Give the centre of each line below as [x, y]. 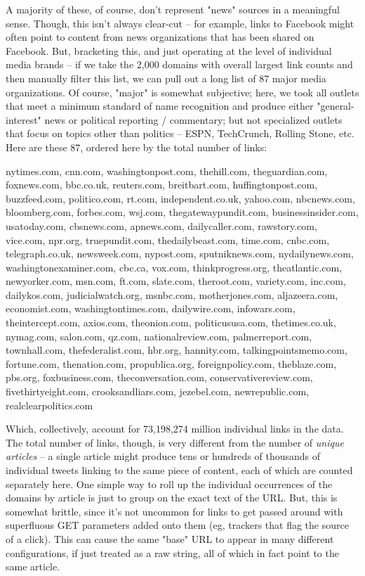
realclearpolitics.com [49, 405]
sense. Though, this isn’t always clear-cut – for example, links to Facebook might [180, 23]
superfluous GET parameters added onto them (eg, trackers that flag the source [177, 525]
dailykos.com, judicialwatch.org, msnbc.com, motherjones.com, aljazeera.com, [172, 294]
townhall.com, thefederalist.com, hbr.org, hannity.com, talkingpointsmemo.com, [177, 350]
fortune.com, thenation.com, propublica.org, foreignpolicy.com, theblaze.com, [171, 363]
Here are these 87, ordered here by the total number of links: [137, 147]
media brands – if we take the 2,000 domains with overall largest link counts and [179, 64]
